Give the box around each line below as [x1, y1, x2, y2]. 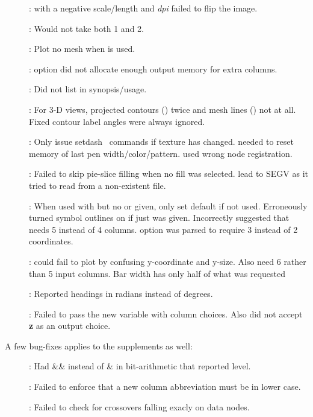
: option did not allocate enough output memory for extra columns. [29, 62, 277, 75]
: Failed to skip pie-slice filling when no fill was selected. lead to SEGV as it [29, 167, 309, 180]
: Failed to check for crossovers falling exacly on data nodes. [29, 400, 250, 413]
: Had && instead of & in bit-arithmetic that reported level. [29, 360, 251, 372]
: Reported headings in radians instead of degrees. [29, 287, 213, 300]
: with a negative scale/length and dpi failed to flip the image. [29, 2, 258, 14]
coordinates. [29, 235, 73, 247]
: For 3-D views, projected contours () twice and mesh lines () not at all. [29, 103, 296, 115]
